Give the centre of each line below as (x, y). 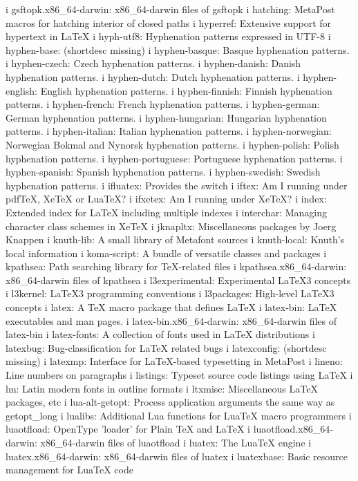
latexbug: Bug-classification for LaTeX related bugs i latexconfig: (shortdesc (166, 347)
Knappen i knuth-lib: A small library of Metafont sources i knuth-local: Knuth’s (175, 239)
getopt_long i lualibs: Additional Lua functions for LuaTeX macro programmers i (179, 415)
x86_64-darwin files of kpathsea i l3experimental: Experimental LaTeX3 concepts (178, 280)
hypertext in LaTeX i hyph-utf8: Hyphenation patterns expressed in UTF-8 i (168, 36)
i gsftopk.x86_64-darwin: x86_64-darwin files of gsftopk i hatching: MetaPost (170, 9)
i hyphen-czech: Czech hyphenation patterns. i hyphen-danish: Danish (153, 63)
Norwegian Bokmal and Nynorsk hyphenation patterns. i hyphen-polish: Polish (172, 144)
